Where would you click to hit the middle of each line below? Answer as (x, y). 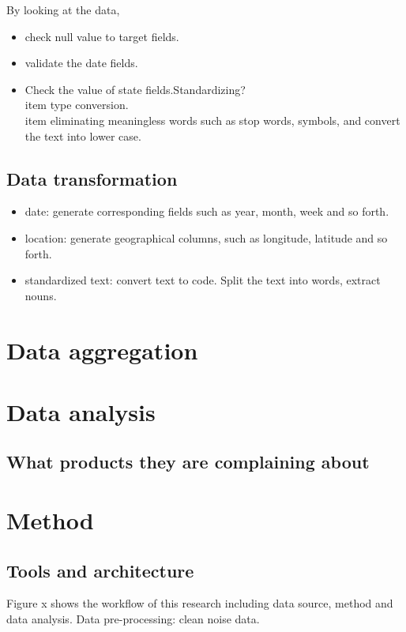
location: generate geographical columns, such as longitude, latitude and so (206, 237)
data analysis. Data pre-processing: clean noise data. (133, 619)
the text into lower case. (83, 135)
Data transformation (92, 178)
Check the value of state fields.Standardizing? (135, 89)
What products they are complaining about (188, 462)
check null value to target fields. (102, 36)
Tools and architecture (100, 570)
